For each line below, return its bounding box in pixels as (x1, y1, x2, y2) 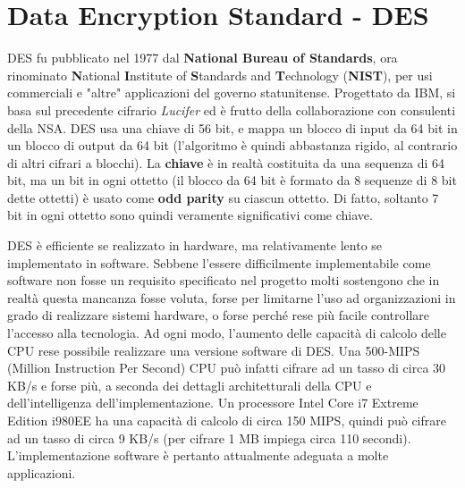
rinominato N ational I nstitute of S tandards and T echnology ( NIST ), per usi (7, 65, 433, 84)
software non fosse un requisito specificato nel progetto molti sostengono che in (7, 271, 440, 290)
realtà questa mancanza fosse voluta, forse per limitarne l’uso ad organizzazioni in (7, 288, 456, 307)
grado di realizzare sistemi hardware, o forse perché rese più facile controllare (7, 306, 429, 324)
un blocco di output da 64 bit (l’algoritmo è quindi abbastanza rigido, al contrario (7, 136, 458, 155)
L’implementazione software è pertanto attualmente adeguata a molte (7, 446, 389, 465)
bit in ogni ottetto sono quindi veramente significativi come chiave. (7, 206, 373, 224)
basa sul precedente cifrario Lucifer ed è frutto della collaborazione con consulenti (7, 100, 456, 119)
